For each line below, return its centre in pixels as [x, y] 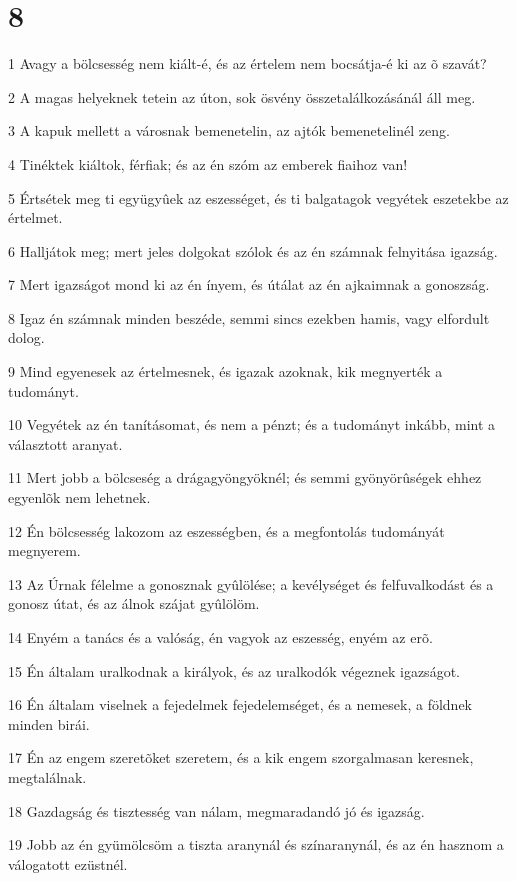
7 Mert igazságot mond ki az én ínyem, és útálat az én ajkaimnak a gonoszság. [249, 284]
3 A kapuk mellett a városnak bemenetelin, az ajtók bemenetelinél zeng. [229, 130]
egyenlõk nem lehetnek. [79, 497]
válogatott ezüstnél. [68, 863]
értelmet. [35, 217]
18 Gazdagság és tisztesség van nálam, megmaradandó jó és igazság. [216, 810]
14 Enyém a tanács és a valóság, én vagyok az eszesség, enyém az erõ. [220, 637]
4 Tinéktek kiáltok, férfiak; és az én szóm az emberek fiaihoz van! [208, 163]
